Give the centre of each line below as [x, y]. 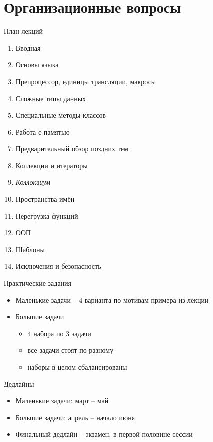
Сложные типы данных [51, 98]
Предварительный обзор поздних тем [72, 149]
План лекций [23, 31]
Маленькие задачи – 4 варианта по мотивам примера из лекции [112, 299]
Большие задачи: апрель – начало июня [75, 417]
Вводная [28, 48]
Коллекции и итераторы [52, 165]
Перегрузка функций [47, 216]
